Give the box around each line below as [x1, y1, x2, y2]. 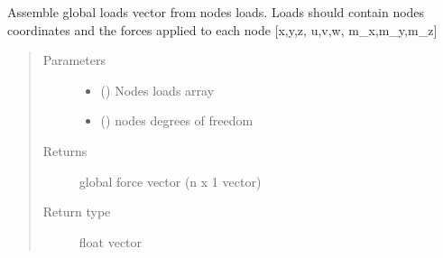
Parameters [42, 51, 106, 69]
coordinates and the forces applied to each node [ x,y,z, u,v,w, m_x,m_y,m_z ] [7, 20, 438, 39]
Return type [42, 202, 111, 221]
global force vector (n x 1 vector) [78, 171, 262, 190]
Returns [42, 141, 88, 160]
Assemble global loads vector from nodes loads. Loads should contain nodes [7, 3, 425, 21]
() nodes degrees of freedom [100, 111, 254, 130]
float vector [78, 232, 143, 251]
